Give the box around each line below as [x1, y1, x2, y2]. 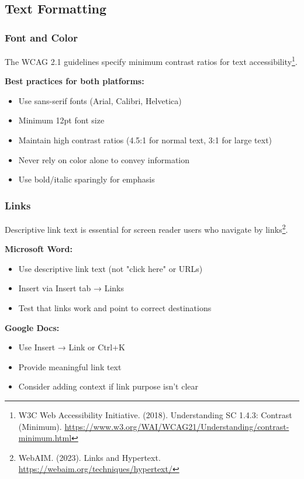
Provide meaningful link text [18, 360, 122, 373]
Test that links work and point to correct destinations [18, 302, 212, 314]
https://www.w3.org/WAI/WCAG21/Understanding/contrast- [64, 420, 289, 432]
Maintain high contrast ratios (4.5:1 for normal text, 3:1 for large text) [18, 134, 272, 146]
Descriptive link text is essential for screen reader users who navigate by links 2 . [5, 222, 288, 235]
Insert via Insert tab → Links [18, 282, 124, 294]
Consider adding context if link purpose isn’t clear [18, 380, 199, 392]
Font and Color [5, 30, 78, 44]
